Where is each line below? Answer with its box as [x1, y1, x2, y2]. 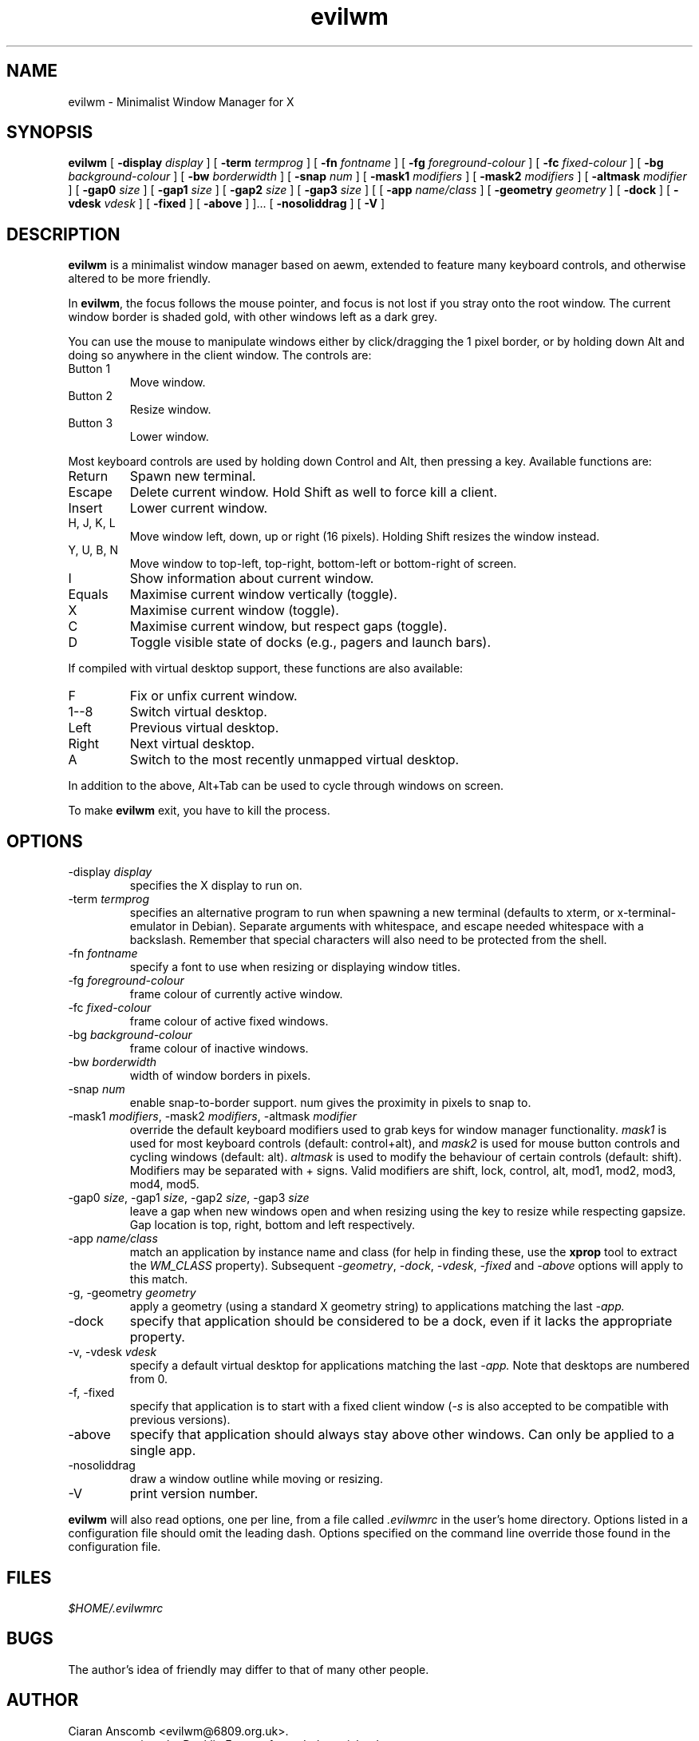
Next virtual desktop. [129, 736, 255, 752]
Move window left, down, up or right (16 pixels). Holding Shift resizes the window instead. [129, 529, 600, 544]
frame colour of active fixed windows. [129, 1014, 329, 1029]
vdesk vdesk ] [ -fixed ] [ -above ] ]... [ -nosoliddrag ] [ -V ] [68, 196, 385, 211]
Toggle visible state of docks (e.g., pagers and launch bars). [129, 634, 492, 651]
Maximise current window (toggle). [129, 602, 339, 619]
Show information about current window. [129, 570, 374, 587]
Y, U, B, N [68, 543, 118, 557]
